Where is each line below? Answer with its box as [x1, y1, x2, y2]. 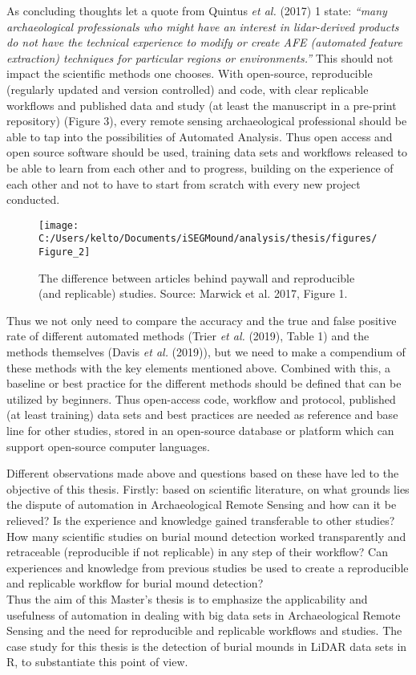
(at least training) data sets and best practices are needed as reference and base [6, 406, 398, 423]
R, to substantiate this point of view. [6, 653, 188, 670]
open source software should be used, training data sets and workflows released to [6, 144, 408, 161]
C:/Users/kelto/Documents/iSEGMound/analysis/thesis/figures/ [38, 233, 378, 245]
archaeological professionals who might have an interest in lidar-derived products [6, 18, 399, 35]
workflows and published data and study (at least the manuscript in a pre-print [6, 96, 397, 113]
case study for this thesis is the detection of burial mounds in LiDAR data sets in [6, 637, 407, 654]
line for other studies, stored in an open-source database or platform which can [6, 422, 394, 439]
